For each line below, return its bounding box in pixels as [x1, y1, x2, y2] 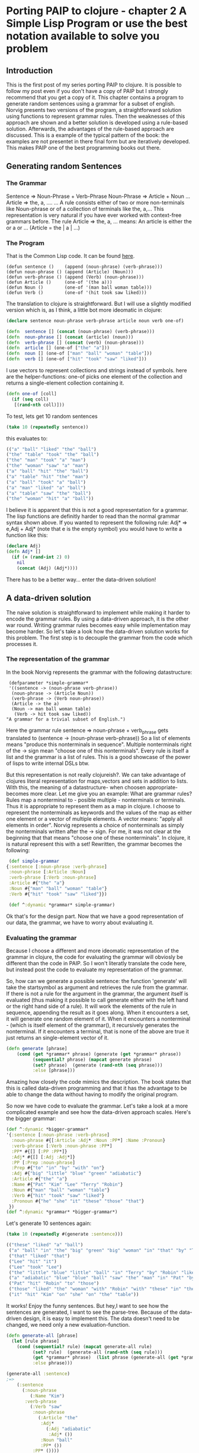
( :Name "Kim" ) [30, 1393, 65, 1399]
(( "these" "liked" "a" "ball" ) [6, 1242, 84, 1248]
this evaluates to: [6, 434, 48, 442]
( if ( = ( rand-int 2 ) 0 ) [11, 554, 70, 561]
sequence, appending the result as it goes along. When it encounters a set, [6, 1009, 190, 1016]
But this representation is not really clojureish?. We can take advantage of [6, 771, 186, 778]
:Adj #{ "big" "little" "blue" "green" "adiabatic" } [11, 1170, 142, 1177]
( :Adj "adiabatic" [46, 1426, 92, 1432]
